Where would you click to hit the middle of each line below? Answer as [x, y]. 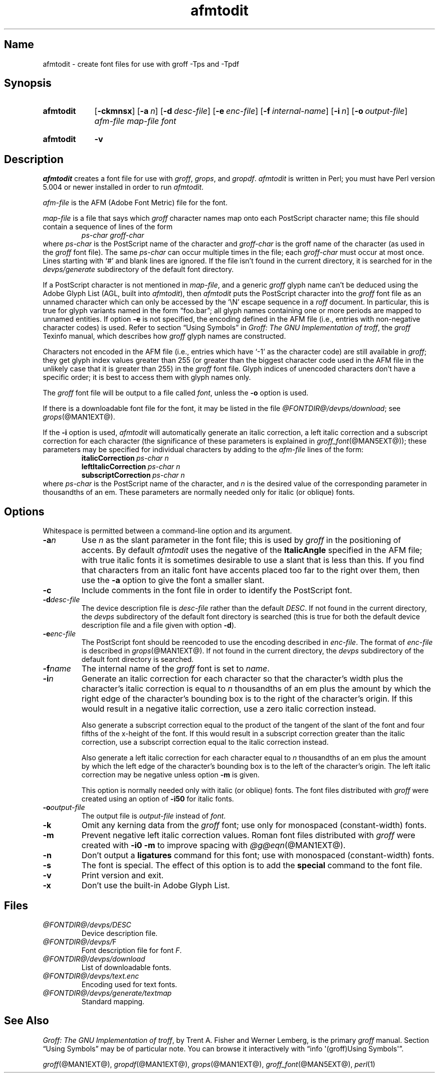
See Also [27, 1021]
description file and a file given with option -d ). [159, 625]
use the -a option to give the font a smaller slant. [173, 580]
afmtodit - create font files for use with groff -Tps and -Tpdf [141, 64]
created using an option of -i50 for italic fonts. [158, 799]
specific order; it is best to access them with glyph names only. [147, 377]
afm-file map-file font [135, 121]
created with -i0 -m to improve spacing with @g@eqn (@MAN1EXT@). [213, 845]
